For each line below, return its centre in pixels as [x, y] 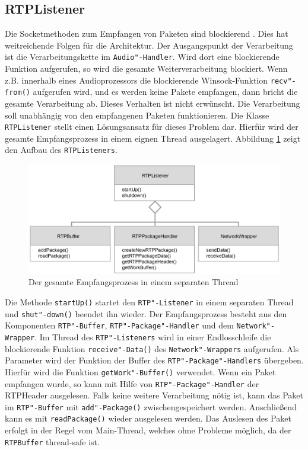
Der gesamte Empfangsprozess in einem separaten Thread [134, 282]
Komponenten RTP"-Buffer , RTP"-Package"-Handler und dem [119, 325]
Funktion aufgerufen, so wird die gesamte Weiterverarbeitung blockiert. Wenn [146, 68]
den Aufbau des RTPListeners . [61, 150]
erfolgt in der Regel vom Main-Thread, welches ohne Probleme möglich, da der [148, 430]
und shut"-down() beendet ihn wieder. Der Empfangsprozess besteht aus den [146, 313]
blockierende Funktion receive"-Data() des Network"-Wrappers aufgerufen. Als [152, 348]
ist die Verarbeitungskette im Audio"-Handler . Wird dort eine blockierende [142, 57]
